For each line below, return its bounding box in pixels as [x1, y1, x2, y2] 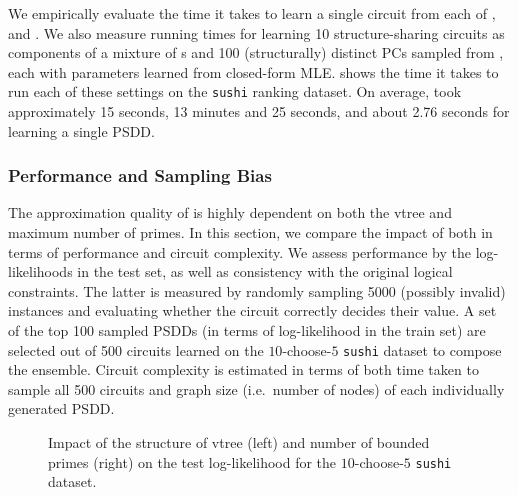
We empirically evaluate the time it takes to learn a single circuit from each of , [8, 3, 496, 23]
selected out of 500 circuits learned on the [8, 339, 264, 360]
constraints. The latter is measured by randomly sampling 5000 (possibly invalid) [8, 280, 506, 301]
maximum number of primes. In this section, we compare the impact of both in [8, 222, 493, 243]
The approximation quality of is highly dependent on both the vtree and [8, 202, 452, 223]
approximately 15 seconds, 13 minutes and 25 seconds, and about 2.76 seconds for [8, 101, 510, 122]
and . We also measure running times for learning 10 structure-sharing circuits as [8, 22, 505, 43]
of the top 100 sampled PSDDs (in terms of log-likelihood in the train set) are [8, 320, 486, 340]
